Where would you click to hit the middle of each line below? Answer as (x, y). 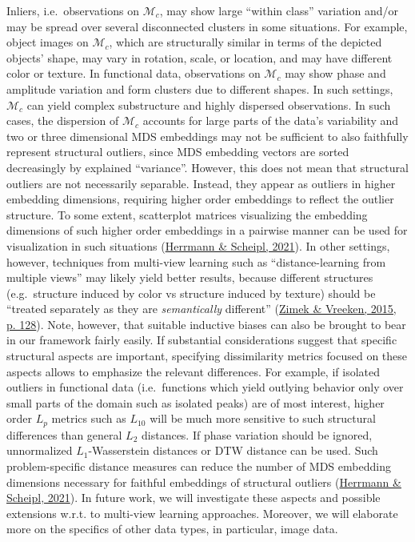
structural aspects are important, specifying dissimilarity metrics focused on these (207, 356)
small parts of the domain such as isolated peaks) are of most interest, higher (196, 402)
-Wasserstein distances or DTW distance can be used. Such (233, 450)
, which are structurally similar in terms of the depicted (245, 42)
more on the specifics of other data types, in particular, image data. (172, 529)
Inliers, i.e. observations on (73, 10)
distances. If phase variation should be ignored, (257, 434)
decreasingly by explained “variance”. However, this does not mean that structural (207, 167)
